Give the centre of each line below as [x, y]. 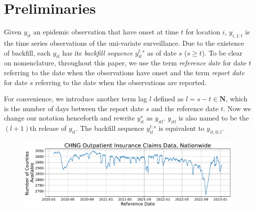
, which [237, 99]
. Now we [237, 108]
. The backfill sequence [110, 128]
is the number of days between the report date [74, 108]
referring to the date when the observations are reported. [121, 82]
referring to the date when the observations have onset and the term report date [124, 72]
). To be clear [222, 52]
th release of [48, 128]
